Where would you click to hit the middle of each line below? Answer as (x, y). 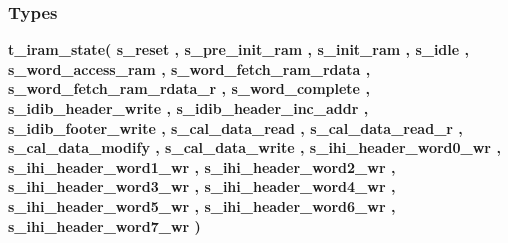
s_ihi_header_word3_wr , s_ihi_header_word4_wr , (202, 186)
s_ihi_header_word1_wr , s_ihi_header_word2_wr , (202, 166)
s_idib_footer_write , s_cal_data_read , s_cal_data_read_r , (235, 127)
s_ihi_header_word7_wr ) (104, 225)
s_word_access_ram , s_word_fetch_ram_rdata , (189, 68)
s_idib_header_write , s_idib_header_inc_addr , (188, 108)
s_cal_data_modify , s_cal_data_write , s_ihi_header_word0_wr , (254, 147)
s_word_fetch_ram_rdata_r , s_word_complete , (189, 88)
